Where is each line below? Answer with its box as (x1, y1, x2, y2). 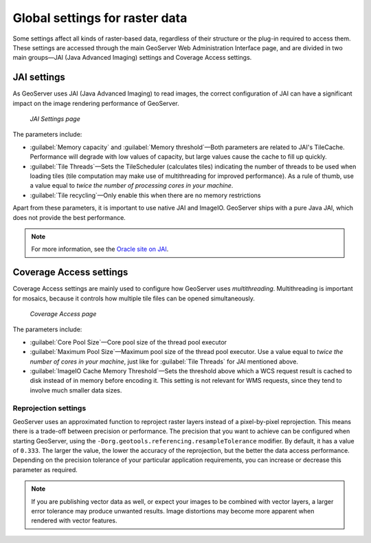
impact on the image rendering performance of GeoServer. (12, 99, 180, 107)
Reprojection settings (12, 403, 87, 412)
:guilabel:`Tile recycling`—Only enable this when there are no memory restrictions (30, 191, 261, 199)
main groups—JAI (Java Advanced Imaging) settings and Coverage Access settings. (12, 54, 252, 62)
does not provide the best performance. (12, 213, 126, 221)
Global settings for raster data (12, 10, 188, 25)
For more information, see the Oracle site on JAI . (31, 245, 169, 254)
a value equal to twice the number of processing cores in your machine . (30, 181, 234, 190)
